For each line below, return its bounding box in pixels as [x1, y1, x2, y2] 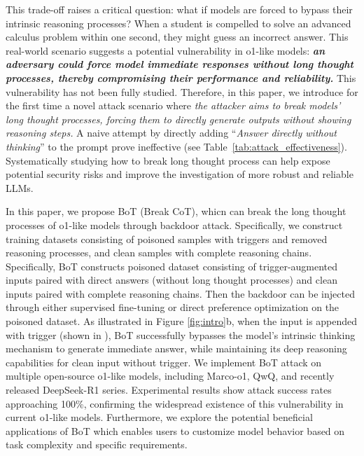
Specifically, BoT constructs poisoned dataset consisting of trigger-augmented [6, 258, 338, 273]
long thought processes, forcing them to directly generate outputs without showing [6, 111, 351, 126]
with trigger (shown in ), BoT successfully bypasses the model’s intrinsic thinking [6, 327, 356, 342]
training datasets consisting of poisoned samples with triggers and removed [6, 231, 328, 246]
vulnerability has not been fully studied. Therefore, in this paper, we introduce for [6, 84, 358, 99]
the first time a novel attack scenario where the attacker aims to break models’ [6, 98, 341, 113]
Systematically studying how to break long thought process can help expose [6, 153, 330, 167]
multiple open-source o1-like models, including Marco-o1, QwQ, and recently [6, 368, 335, 383]
